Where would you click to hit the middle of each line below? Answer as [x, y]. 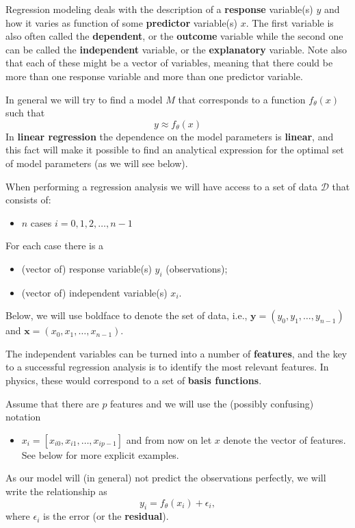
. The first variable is [290, 22]
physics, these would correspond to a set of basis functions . [134, 380]
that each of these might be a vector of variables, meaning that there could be [169, 63]
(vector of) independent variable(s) [94, 292]
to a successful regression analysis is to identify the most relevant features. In [167, 367]
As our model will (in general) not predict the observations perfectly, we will [166, 478]
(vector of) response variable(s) [87, 268]
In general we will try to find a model [84, 99]
